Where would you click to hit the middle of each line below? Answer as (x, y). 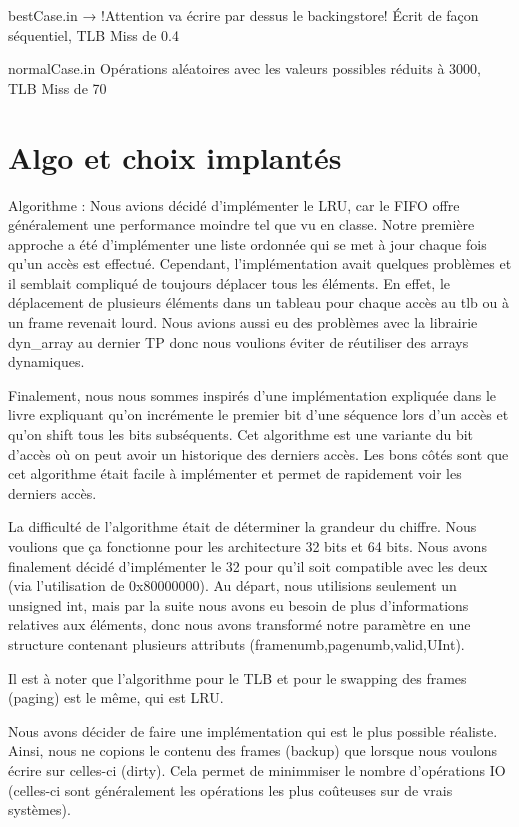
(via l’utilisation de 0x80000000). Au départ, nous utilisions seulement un (232, 585)
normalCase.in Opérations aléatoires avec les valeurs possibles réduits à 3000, (244, 68)
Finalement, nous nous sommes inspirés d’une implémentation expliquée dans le (252, 394)
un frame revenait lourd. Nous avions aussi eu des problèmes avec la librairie (243, 322)
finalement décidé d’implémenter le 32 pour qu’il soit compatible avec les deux (248, 565)
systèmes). (39, 809)
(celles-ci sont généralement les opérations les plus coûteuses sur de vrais (230, 789)
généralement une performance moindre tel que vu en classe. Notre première (241, 224)
